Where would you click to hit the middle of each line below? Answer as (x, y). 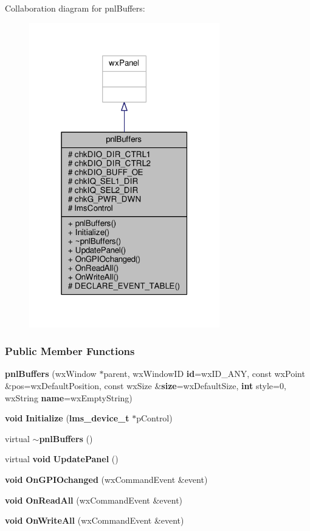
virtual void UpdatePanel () (62, 459)
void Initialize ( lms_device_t (67, 418)
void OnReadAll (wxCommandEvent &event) (94, 500)
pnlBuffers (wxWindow (51, 374)
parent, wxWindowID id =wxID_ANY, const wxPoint (204, 374)
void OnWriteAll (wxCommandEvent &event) (95, 520)
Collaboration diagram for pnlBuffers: (75, 8)
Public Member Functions (70, 351)
